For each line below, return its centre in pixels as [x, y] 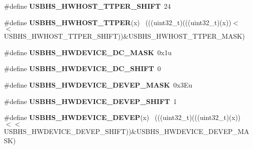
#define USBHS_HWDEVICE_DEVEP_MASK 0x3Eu [98, 84]
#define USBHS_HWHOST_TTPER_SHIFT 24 [88, 6]
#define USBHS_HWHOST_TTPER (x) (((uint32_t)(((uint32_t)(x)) [118, 22]
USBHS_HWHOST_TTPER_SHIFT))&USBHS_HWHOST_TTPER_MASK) [125, 36]
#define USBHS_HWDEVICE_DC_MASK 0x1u [88, 52]
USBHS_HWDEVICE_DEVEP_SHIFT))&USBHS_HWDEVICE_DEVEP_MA [126, 131]
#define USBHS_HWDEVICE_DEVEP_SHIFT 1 [90, 101]
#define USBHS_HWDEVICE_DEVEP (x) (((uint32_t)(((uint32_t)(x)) [122, 117]
